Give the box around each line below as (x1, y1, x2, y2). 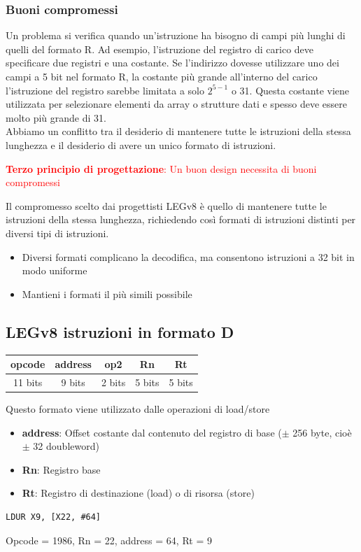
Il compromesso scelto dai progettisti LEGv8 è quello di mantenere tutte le (6, 198, 327, 213)
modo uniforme (22, 263, 87, 278)
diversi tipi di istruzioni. (6, 225, 109, 240)
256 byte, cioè (292, 425, 352, 439)
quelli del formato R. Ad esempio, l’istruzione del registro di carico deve (6, 41, 314, 56)
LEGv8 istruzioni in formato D (6, 320, 234, 342)
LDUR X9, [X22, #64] (6, 511, 101, 522)
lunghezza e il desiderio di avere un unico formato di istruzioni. (6, 137, 276, 152)
